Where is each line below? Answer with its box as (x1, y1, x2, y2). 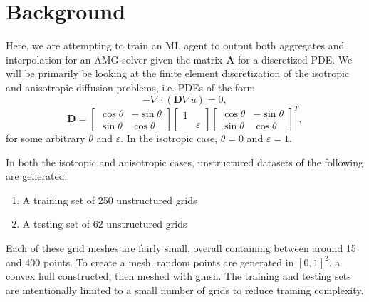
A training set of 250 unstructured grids (22, 192, 197, 207)
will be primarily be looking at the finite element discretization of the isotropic (6, 66, 350, 81)
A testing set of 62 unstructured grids (22, 216, 187, 231)
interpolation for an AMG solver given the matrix (6, 51, 223, 66)
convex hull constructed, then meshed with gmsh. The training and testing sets (6, 268, 351, 283)
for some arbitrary (6, 131, 85, 145)
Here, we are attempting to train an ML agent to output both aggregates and (6, 38, 345, 53)
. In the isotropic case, (120, 131, 218, 145)
